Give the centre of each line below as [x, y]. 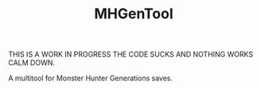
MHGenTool [134, 14]
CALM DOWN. [32, 63]
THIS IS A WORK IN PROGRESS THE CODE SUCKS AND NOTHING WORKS [130, 54]
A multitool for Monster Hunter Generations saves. [91, 78]
